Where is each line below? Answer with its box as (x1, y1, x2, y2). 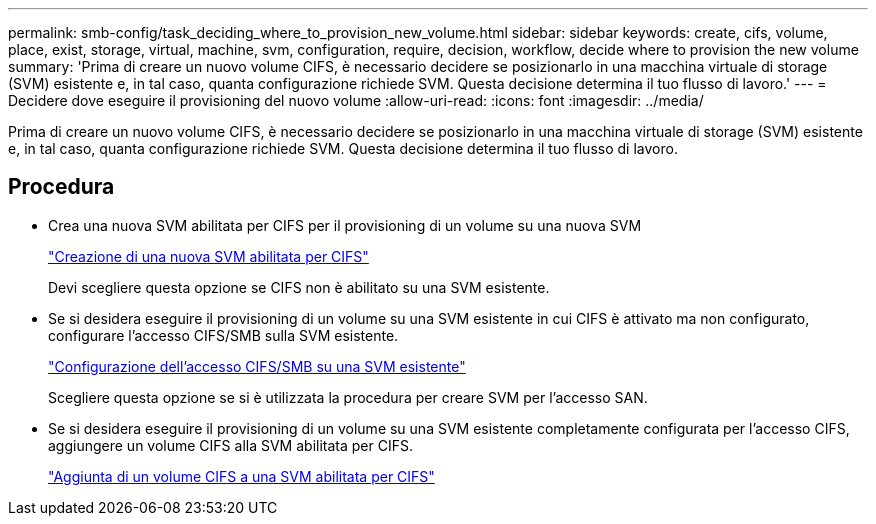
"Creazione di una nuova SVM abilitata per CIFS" (48, 247, 369, 265)
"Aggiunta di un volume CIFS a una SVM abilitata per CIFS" (48, 467, 435, 485)
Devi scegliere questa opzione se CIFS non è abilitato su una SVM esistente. (48, 278, 550, 296)
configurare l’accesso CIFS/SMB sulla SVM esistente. (48, 326, 399, 344)
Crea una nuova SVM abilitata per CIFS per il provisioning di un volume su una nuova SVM (48, 216, 642, 234)
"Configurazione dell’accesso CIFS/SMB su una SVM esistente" (48, 357, 466, 375)
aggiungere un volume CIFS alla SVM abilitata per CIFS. (48, 436, 413, 454)
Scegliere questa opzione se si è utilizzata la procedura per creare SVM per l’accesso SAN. (48, 388, 648, 406)
